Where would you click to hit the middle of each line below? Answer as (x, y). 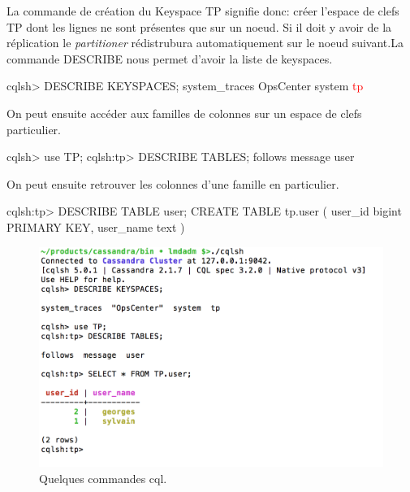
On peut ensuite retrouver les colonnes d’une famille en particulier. (173, 183)
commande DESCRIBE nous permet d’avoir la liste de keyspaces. (170, 58)
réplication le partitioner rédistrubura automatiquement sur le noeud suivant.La (205, 43)
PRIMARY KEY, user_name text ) (96, 226)
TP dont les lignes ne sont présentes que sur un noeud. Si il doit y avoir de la (199, 26)
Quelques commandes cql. (103, 478)
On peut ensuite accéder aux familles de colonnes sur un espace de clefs (184, 113)
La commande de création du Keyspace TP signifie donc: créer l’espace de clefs (203, 11)
